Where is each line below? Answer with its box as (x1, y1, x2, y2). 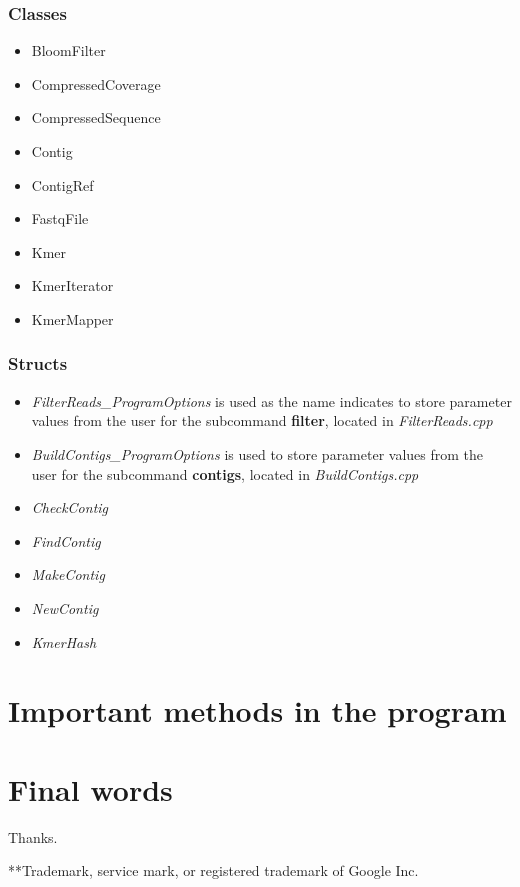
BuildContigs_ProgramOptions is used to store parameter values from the (31, 443, 484, 464)
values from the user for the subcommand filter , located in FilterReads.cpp (31, 410, 493, 431)
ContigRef (31, 174, 94, 195)
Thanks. (8, 826, 58, 847)
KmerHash (31, 631, 97, 652)
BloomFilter (31, 40, 106, 61)
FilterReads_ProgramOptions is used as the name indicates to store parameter (31, 390, 512, 411)
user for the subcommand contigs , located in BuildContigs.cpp (31, 463, 419, 484)
